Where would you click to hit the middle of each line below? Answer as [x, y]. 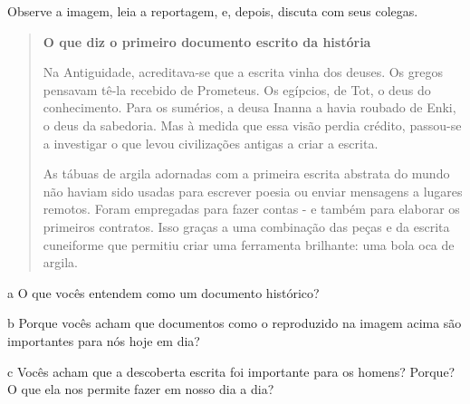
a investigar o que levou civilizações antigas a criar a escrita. [211, 143]
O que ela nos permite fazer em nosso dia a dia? [141, 389]
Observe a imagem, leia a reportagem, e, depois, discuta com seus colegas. [213, 11]
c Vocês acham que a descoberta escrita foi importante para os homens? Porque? [231, 371]
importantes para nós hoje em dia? [104, 340]
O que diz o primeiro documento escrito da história [207, 41]
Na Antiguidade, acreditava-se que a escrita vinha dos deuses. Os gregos [243, 72]
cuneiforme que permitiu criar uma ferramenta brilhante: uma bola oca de [249, 244]
